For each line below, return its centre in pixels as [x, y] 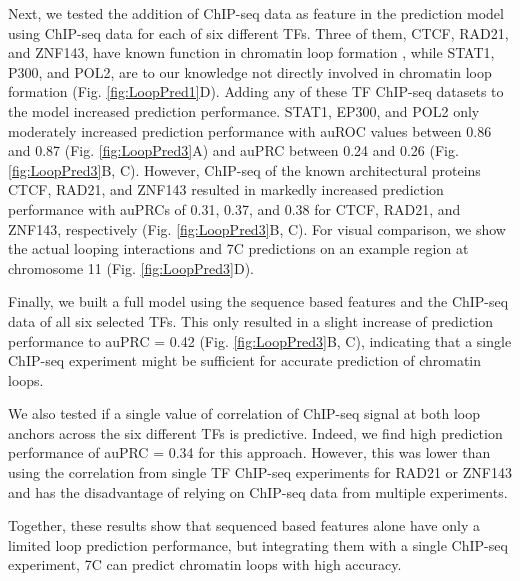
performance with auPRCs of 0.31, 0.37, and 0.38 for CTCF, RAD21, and [234, 208]
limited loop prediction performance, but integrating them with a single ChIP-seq [258, 544]
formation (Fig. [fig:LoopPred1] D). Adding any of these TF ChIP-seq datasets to [256, 91]
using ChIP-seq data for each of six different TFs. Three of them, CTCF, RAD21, [258, 32]
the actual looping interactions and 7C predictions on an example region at [238, 248]
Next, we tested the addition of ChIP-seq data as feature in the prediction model [256, 13]
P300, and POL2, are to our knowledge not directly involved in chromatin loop [250, 71]
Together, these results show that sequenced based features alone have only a [244, 525]
